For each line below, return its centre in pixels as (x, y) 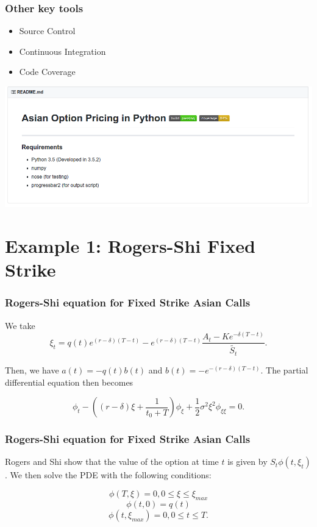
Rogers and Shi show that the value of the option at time (112, 462)
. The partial (284, 370)
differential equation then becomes (69, 382)
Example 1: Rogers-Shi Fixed (130, 246)
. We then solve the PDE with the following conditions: (108, 475)
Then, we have (32, 370)
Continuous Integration (62, 51)
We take (20, 325)
